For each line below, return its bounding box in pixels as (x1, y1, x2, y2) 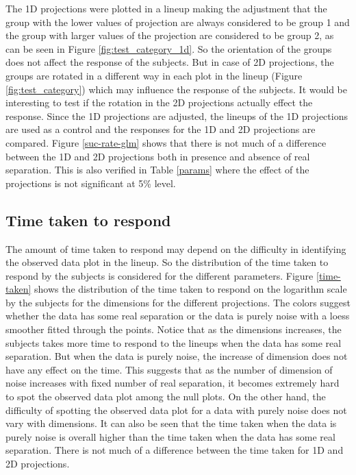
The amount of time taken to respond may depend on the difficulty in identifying (5, 241, 346, 256)
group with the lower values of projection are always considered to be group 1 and (5, 14, 350, 29)
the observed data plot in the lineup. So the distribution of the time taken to (5, 255, 329, 269)
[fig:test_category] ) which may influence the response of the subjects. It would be (5, 82, 348, 96)
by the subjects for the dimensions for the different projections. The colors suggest (5, 295, 351, 309)
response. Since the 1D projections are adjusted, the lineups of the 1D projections (5, 108, 348, 123)
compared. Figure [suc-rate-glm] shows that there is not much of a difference (5, 135, 327, 149)
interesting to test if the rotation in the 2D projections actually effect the (5, 95, 313, 110)
